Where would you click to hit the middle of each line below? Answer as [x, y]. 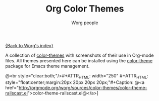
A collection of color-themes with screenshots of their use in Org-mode [79, 55]
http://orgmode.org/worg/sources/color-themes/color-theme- [83, 87]
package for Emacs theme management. [47, 66]
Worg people [85, 23]
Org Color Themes [85, 9]
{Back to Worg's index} [29, 45]
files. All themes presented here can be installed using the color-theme [79, 60]
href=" [12, 87]
